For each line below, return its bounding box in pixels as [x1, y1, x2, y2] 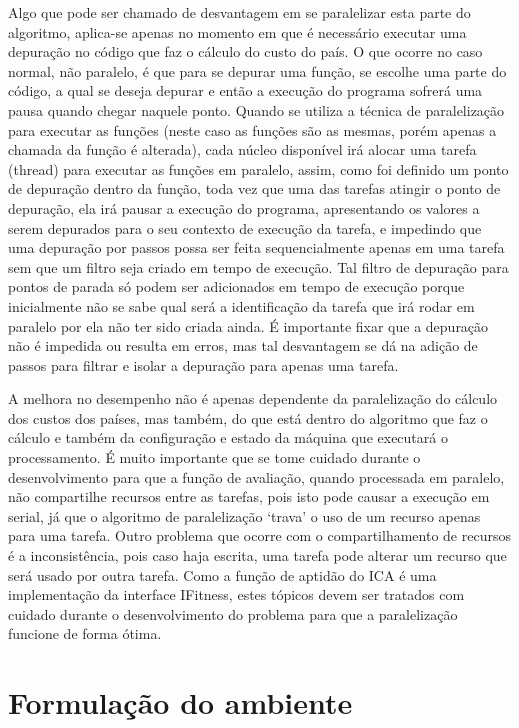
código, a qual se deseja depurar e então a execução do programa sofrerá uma [8, 80, 483, 101]
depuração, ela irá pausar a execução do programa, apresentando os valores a [8, 197, 480, 218]
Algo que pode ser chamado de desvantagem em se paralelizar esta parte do [8, 2, 471, 22]
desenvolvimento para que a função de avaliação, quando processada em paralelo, [8, 466, 505, 487]
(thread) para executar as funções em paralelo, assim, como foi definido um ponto [8, 158, 509, 179]
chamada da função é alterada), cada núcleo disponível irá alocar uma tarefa [8, 139, 477, 160]
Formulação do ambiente [8, 682, 353, 723]
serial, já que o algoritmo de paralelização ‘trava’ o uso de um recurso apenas [8, 505, 481, 526]
